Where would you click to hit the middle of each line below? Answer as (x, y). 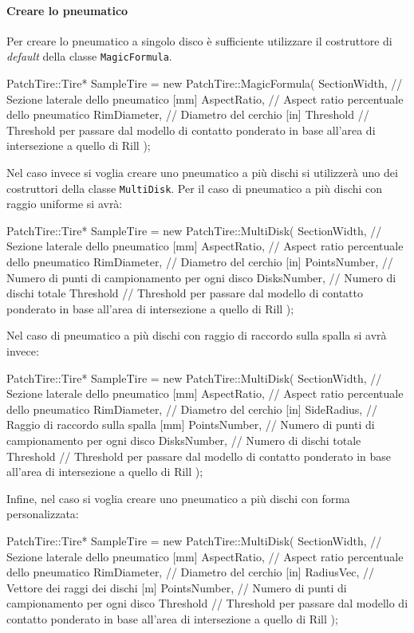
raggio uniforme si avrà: (65, 204)
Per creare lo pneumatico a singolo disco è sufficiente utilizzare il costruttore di (199, 40)
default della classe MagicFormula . (89, 56)
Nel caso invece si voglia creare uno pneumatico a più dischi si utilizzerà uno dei (202, 173)
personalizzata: (43, 514)
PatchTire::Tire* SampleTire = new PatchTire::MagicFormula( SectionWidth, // (205, 83)
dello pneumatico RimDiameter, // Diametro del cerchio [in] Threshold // (188, 114)
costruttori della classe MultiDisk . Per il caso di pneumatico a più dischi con (195, 188)
